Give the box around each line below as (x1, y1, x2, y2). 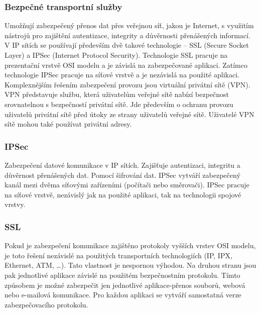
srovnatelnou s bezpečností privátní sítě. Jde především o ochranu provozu (5, 98, 233, 109)
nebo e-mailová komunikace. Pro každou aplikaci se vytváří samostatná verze (5, 289, 241, 300)
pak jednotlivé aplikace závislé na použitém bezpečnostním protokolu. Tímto (5, 269, 240, 280)
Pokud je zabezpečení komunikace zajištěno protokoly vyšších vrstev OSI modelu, (5, 240, 256, 251)
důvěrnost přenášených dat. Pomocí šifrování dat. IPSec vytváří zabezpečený (5, 169, 240, 180)
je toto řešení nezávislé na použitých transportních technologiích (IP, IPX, (5, 250, 232, 260)
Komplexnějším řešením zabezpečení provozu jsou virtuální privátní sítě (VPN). (5, 79, 250, 89)
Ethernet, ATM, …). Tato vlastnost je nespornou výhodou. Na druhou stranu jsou (5, 260, 256, 270)
